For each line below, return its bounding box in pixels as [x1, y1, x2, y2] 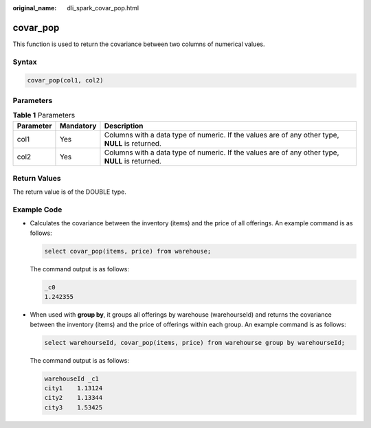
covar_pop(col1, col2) [27, 76, 104, 85]
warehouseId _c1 [44, 374, 100, 383]
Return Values [12, 173, 61, 183]
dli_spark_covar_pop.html [67, 4, 139, 12]
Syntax [12, 57, 37, 67]
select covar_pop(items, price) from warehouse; [44, 247, 212, 255]
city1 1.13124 [44, 384, 103, 392]
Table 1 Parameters [12, 111, 76, 120]
